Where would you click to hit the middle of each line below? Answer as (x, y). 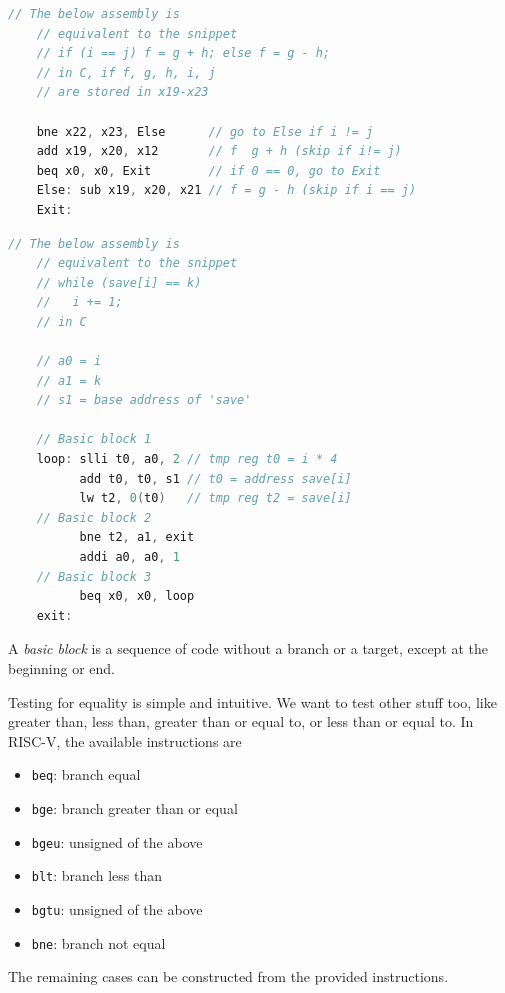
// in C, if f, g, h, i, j (126, 72)
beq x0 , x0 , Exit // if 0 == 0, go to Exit (208, 170)
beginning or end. (62, 668)
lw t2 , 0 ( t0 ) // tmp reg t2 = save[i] (215, 498)
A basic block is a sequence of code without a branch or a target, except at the (248, 648)
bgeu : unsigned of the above (117, 841)
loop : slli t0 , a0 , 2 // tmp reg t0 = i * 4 (187, 459)
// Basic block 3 (94, 576)
